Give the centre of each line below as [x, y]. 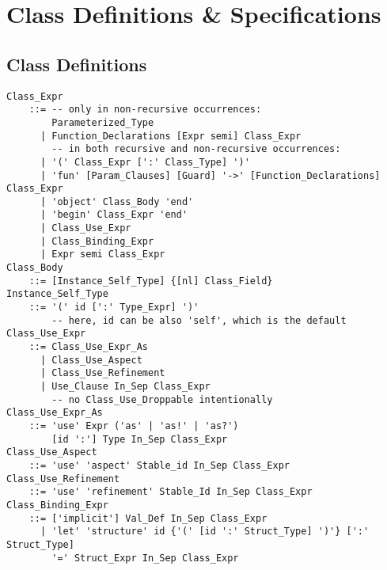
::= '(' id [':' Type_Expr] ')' [114, 308]
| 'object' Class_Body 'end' [117, 201]
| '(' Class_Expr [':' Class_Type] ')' [145, 162]
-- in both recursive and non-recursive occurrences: [196, 149]
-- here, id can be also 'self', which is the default [199, 320]
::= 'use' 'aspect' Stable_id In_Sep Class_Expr [159, 465]
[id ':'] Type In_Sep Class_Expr [140, 439]
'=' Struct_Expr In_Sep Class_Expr [145, 558]
